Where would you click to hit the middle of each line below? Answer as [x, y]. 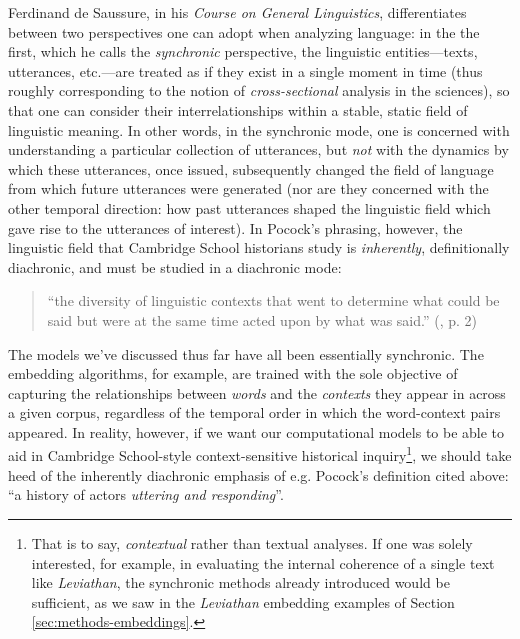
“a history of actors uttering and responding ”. [146, 494]
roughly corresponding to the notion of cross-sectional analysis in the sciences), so [259, 90]
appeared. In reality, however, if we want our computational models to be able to [256, 431]
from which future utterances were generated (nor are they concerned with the [248, 188]
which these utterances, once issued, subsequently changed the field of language [251, 168]
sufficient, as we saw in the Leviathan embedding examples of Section [243, 601]
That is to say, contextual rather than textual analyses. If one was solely [252, 542]
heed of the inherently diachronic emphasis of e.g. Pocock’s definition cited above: [258, 474]
